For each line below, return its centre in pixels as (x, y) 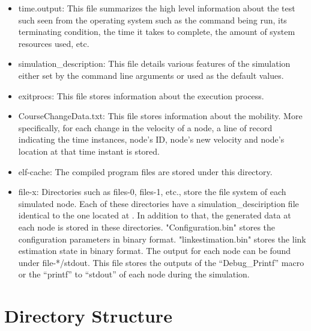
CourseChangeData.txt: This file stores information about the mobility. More (160, 116)
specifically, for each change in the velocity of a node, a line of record (145, 127)
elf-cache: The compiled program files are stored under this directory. (145, 171)
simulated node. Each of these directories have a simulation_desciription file (159, 203)
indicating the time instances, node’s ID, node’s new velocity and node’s (151, 139)
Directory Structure (88, 316)
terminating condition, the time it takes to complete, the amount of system (157, 32)
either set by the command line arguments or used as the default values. (151, 75)
